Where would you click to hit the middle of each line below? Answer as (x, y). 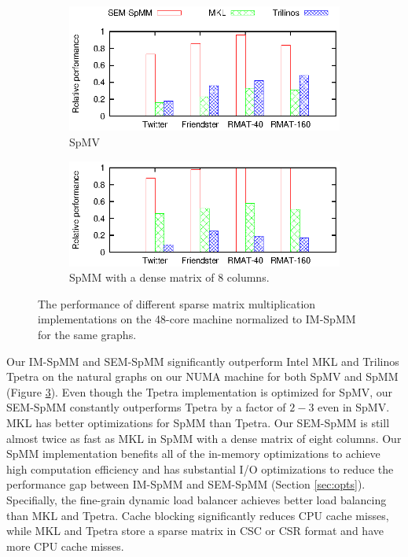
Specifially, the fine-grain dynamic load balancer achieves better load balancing (197, 499)
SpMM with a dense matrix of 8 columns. (169, 277)
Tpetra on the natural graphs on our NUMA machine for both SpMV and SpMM (202, 376)
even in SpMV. (354, 407)
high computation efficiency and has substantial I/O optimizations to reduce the (200, 468)
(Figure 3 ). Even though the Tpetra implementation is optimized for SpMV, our (200, 391)
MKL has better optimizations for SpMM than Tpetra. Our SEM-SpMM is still (198, 422)
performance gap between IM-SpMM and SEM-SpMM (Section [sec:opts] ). (186, 484)
